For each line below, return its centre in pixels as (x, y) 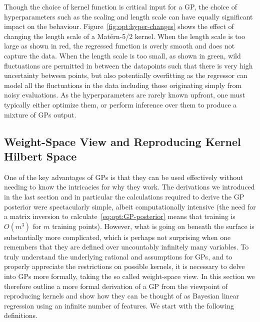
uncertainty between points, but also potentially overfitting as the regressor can (126, 75)
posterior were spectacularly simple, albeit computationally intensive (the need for (130, 206)
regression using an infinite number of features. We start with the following (119, 305)
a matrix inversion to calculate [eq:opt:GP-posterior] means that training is (120, 216)
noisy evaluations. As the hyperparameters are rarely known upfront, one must (125, 95)
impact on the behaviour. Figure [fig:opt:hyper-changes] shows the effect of (119, 26)
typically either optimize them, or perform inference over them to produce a (120, 104)
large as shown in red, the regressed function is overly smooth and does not (119, 46)
